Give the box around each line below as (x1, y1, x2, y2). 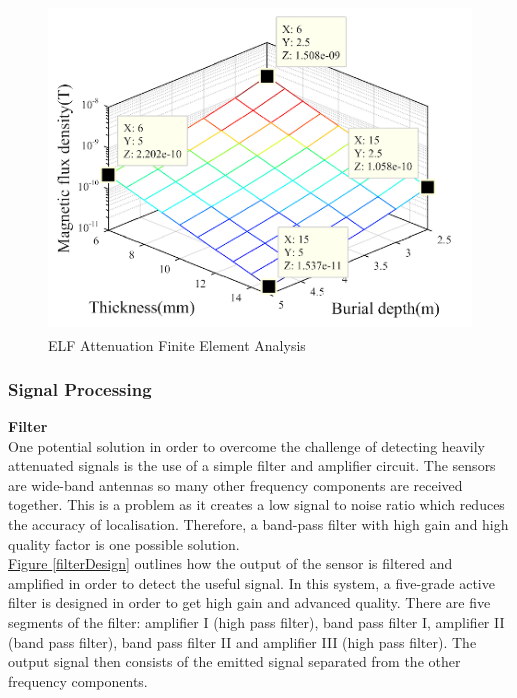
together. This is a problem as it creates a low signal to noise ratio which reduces (8, 494, 505, 515)
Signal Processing (8, 376, 152, 401)
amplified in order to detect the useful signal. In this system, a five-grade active (8, 572, 495, 593)
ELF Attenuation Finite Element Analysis (48, 334, 306, 355)
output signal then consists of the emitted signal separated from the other (8, 651, 461, 672)
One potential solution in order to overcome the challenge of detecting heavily (8, 435, 485, 456)
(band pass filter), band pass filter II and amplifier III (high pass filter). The (8, 631, 477, 652)
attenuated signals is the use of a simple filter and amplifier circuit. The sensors (8, 455, 496, 476)
